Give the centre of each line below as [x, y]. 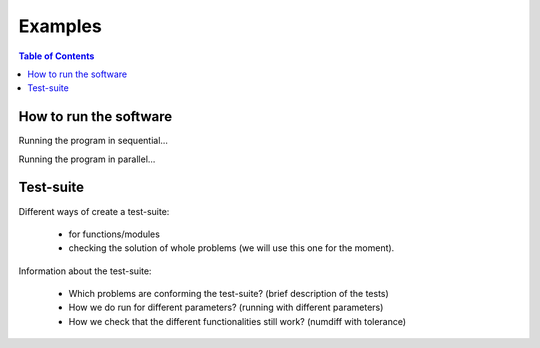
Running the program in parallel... [87, 159]
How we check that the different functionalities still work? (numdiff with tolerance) [237, 321]
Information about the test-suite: [85, 271]
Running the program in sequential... [93, 141]
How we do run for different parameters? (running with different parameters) [226, 307]
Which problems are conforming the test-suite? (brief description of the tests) [228, 294]
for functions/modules [114, 234]
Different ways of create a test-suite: [94, 211]
